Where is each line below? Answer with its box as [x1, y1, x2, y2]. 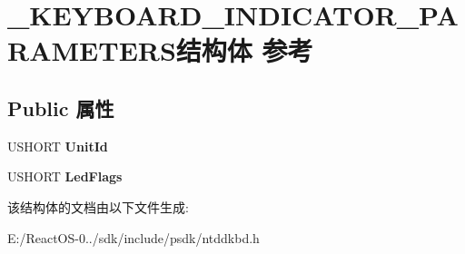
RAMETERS [7, 32, 176, 69]
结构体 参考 [175, 32, 313, 69]
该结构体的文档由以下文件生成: [7, 197, 189, 216]
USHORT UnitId [7, 136, 108, 155]
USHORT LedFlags [7, 167, 123, 186]
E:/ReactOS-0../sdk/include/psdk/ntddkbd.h [7, 228, 260, 247]
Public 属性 [7, 93, 114, 122]
